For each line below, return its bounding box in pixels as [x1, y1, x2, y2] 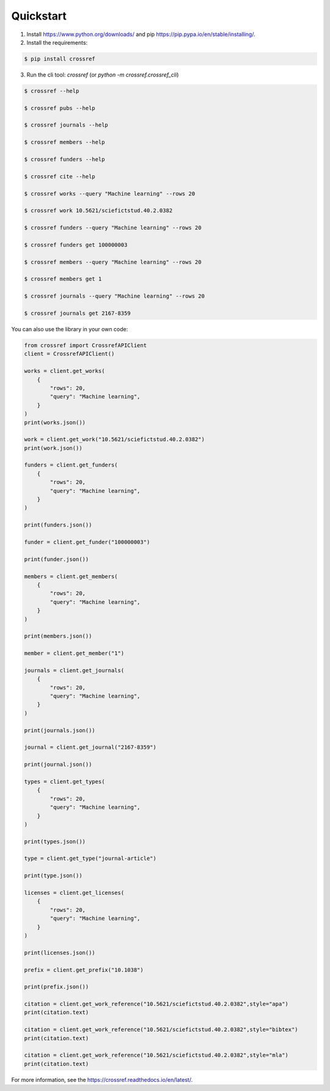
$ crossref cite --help [24, 173, 96, 180]
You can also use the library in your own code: [11, 326, 128, 333]
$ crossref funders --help [24, 156, 105, 163]
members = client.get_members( [24, 573, 119, 580]
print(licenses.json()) [24, 949, 96, 956]
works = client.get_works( [24, 367, 105, 375]
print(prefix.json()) [24, 983, 89, 990]
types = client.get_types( [24, 778, 105, 785]
